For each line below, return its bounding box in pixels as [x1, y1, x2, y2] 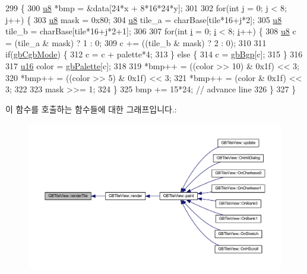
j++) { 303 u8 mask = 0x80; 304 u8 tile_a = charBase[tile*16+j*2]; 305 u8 [5, 13, 282, 25]
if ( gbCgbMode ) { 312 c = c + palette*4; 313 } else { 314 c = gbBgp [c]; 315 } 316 [5, 48, 303, 60]
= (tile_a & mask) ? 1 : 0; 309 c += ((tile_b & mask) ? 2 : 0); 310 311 [5, 36, 267, 49]
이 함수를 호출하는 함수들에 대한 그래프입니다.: [5, 102, 177, 115]
